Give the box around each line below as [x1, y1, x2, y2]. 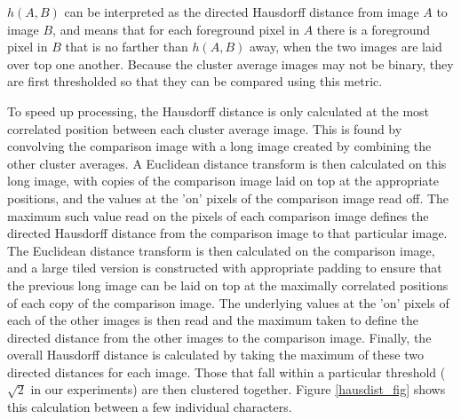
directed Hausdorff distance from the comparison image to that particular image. [7, 224, 448, 242]
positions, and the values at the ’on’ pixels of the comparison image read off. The [7, 188, 449, 207]
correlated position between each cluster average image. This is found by [7, 119, 402, 138]
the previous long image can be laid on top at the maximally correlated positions [7, 275, 449, 294]
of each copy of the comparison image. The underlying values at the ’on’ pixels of [7, 293, 449, 312]
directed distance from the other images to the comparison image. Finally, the [7, 328, 432, 346]
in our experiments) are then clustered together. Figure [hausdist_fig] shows [30, 380, 446, 399]
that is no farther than [65, 37, 188, 56]
